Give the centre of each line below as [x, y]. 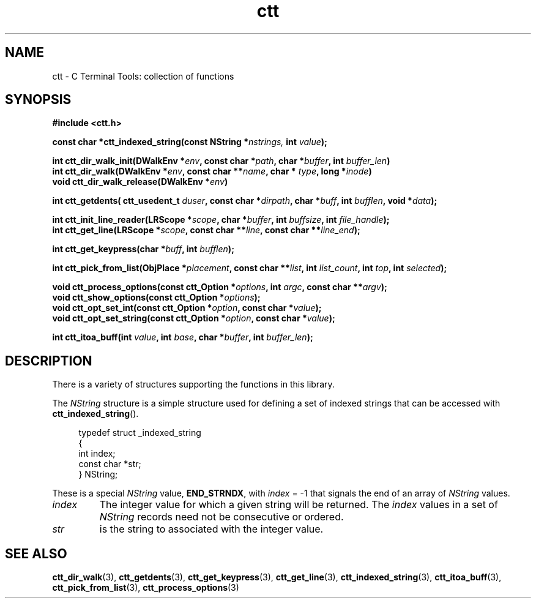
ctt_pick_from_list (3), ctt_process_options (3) [146, 588]
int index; [97, 454]
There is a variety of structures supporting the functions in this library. [193, 384]
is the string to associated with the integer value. [211, 529]
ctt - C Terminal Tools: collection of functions [143, 76]
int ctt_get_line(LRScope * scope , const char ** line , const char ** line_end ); [206, 230]
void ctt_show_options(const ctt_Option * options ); [156, 298]
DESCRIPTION [49, 361]
